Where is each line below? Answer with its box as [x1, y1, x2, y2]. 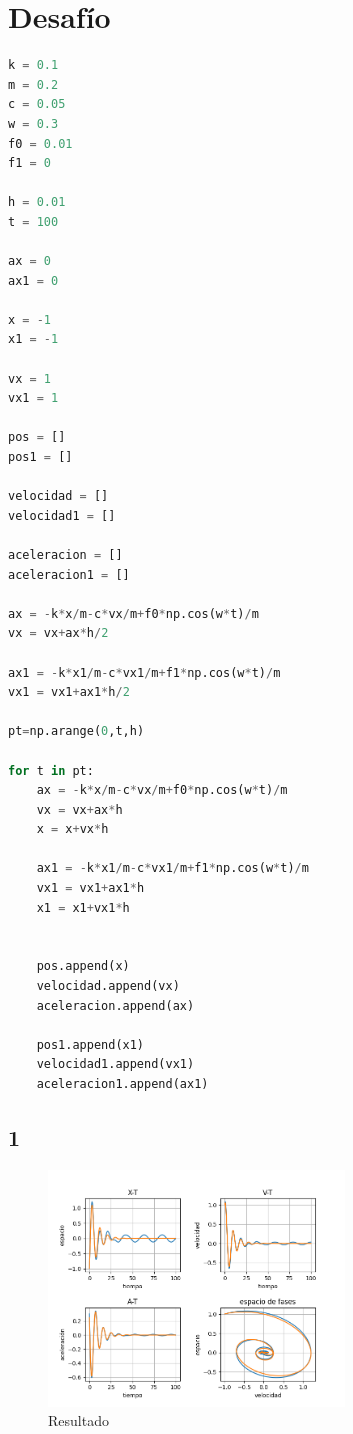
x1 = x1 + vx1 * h [36, 900, 130, 915]
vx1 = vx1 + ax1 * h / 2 [8, 685, 130, 700]
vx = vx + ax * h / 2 [8, 626, 109, 641]
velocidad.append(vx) [36, 979, 180, 994]
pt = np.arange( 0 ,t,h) [8, 724, 145, 739]
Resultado [48, 1410, 109, 1431]
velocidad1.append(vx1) [36, 1057, 195, 1072]
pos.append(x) [36, 959, 130, 974]
